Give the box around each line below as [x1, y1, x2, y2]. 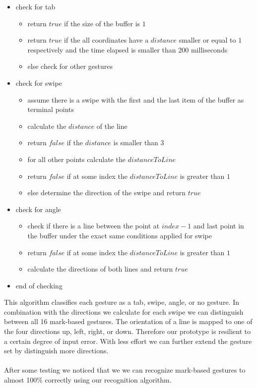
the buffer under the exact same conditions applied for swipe [27, 230, 212, 240]
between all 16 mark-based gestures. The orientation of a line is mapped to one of [4, 316, 253, 327]
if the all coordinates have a [64, 35, 149, 45]
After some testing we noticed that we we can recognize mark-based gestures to [4, 365, 246, 375]
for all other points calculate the [27, 154, 126, 164]
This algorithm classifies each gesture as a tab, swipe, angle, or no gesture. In [4, 297, 239, 307]
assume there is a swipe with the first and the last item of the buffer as [27, 94, 244, 105]
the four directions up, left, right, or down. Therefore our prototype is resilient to [4, 326, 251, 336]
